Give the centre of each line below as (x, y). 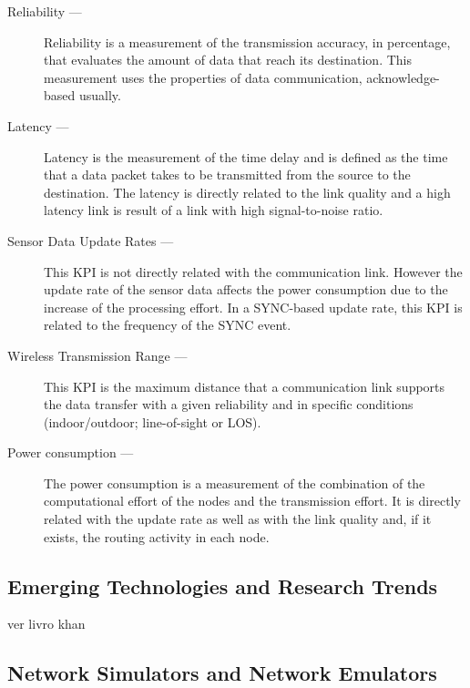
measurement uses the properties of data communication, (203, 77)
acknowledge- (403, 77)
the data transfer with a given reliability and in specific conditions (229, 404)
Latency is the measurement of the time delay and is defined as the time (246, 156)
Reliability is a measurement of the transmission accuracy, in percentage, (247, 41)
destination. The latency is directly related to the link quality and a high (247, 192)
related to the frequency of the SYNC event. (168, 325)
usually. (100, 95)
